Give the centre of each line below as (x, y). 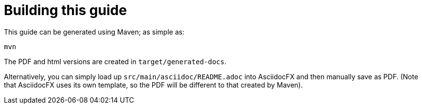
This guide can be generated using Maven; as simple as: (94, 32)
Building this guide (65, 10)
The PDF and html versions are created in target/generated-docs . (115, 61)
